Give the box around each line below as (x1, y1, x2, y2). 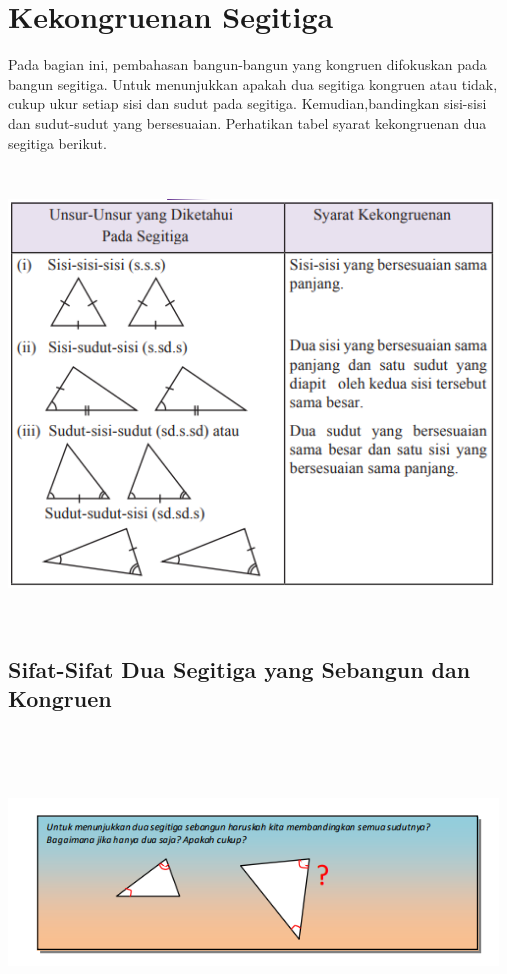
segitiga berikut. (8, 132, 107, 153)
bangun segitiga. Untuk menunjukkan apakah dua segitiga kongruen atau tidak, (8, 73, 498, 94)
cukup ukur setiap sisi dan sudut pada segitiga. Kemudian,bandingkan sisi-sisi (8, 93, 487, 114)
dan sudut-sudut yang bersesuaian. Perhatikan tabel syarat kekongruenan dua (8, 112, 487, 133)
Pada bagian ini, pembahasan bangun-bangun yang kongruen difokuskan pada (8, 54, 487, 75)
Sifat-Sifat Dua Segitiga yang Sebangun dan (8, 653, 471, 684)
